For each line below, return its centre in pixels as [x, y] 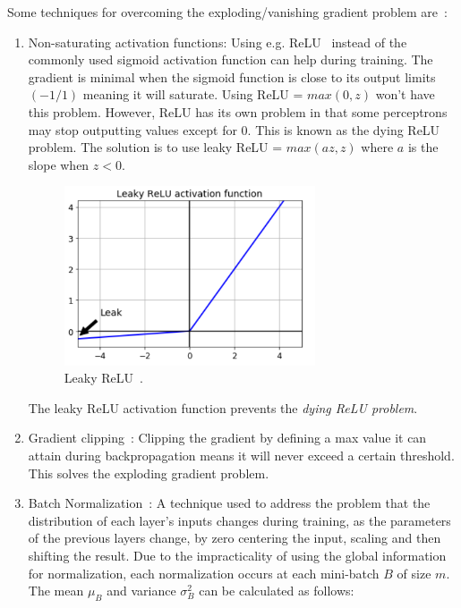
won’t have [405, 94]
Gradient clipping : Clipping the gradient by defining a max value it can [227, 438]
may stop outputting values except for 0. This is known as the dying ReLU [234, 129]
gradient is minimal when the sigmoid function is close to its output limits [232, 76]
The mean [56, 591]
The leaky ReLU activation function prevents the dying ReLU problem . [223, 407]
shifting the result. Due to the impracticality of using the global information [237, 555]
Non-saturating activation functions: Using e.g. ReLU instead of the [218, 42]
